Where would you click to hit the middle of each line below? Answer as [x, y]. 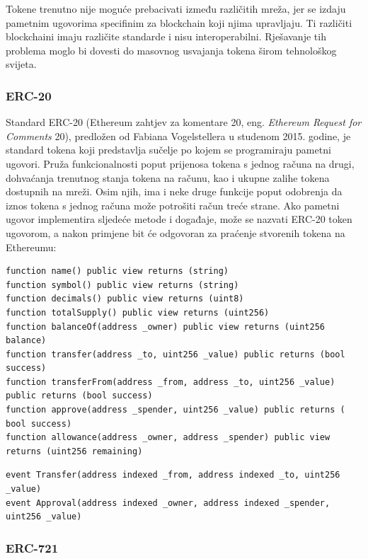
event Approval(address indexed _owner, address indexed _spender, [168, 503]
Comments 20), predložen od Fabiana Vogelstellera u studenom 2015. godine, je [178, 136]
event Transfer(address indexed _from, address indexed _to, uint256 [173, 475]
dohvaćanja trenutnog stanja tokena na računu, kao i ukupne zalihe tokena [168, 177]
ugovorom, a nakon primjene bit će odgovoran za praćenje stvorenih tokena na [176, 232]
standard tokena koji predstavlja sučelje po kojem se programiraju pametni [168, 150]
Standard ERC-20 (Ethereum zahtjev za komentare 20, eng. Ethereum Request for [184, 122]
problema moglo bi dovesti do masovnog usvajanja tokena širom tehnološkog [171, 50]
